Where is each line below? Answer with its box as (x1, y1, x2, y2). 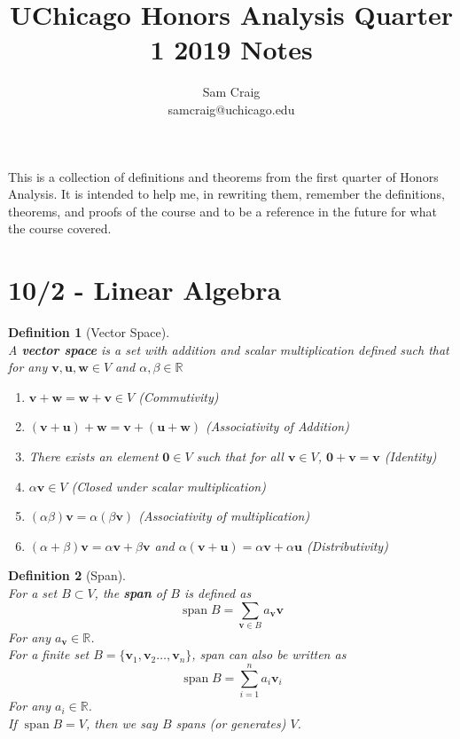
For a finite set (8, 645, 90, 664)
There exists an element (28, 446, 159, 465)
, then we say (86, 713, 158, 732)
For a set (8, 583, 58, 601)
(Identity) (384, 446, 437, 465)
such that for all (196, 446, 284, 465)
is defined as (183, 583, 252, 601)
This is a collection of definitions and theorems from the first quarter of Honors (8, 167, 439, 185)
